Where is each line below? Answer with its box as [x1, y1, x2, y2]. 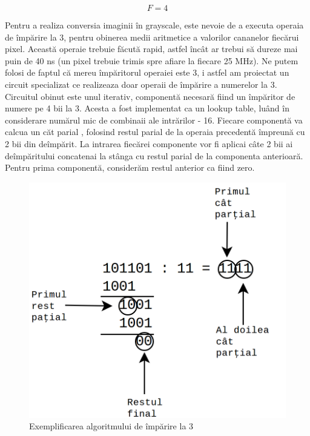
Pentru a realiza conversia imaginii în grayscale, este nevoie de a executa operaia [5, 19, 304, 31]
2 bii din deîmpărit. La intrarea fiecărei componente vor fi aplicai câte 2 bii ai [5, 137, 293, 150]
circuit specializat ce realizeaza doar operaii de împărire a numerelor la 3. [5, 78, 277, 90]
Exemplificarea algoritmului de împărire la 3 [29, 420, 194, 432]
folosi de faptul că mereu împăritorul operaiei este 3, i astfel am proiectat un [5, 66, 289, 79]
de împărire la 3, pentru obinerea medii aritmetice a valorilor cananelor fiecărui [5, 30, 299, 43]
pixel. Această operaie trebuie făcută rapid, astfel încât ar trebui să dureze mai [5, 42, 298, 55]
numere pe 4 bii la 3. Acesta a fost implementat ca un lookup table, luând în [5, 102, 289, 114]
